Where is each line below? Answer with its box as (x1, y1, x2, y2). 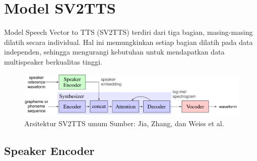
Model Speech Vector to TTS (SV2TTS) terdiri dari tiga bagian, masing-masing (4, 27, 253, 37)
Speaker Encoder (4, 143, 95, 158)
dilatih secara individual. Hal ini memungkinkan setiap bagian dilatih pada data (4, 36, 253, 47)
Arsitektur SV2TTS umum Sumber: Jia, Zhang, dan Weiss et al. (24, 118, 224, 129)
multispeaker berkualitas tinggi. (4, 56, 102, 67)
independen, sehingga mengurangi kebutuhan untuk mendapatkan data (4, 46, 225, 57)
